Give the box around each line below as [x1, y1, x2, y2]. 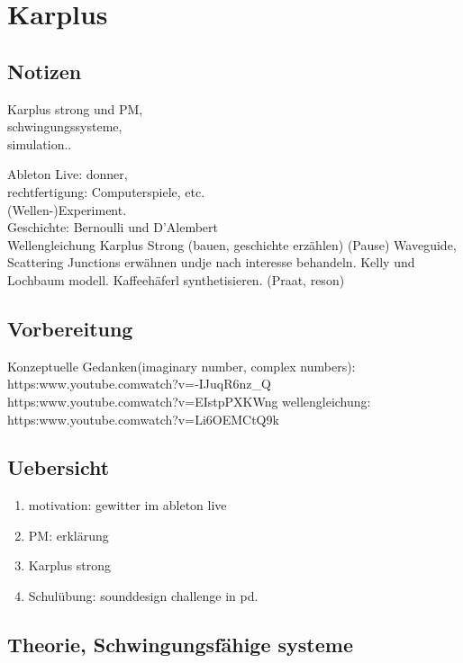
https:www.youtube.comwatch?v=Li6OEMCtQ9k [7, 409, 279, 428]
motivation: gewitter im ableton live [28, 496, 227, 515]
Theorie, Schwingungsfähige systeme [7, 631, 354, 659]
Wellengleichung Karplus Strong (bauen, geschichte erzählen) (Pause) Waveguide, [7, 235, 457, 254]
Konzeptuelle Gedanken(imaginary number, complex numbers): [7, 356, 356, 375]
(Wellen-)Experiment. [7, 200, 127, 219]
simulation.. [7, 134, 72, 153]
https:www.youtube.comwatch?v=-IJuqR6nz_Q [7, 374, 271, 393]
